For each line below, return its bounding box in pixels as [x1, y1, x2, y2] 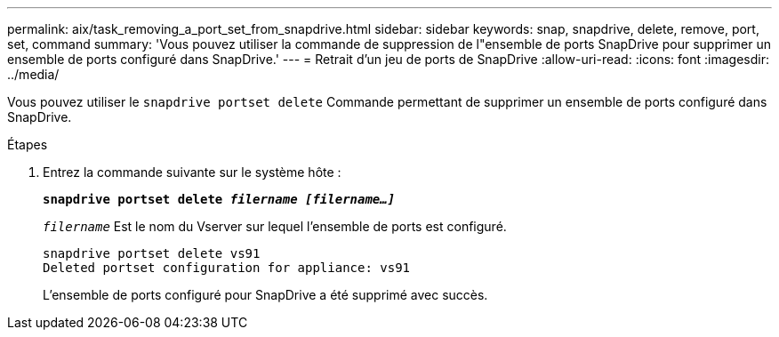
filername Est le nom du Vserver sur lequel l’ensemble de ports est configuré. [43, 219, 507, 234]
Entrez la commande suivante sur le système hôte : [43, 164, 341, 180]
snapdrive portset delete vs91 [43, 246, 261, 261]
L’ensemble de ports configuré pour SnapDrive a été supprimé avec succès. [43, 287, 488, 302]
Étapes [7, 137, 48, 152]
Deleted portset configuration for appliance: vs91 [43, 261, 411, 275]
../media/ [7, 67, 60, 82]
